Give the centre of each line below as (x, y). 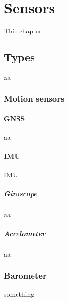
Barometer (25, 276)
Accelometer (25, 233)
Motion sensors (34, 99)
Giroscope (21, 193)
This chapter (23, 31)
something (19, 294)
